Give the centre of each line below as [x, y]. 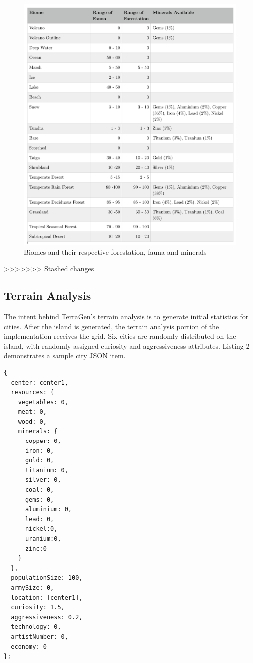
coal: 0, [40, 490]
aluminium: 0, [49, 510]
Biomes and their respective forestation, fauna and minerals [115, 252]
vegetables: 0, [43, 402]
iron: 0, [40, 451]
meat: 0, [32, 412]
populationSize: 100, [47, 578]
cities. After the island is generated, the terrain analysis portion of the [112, 326]
